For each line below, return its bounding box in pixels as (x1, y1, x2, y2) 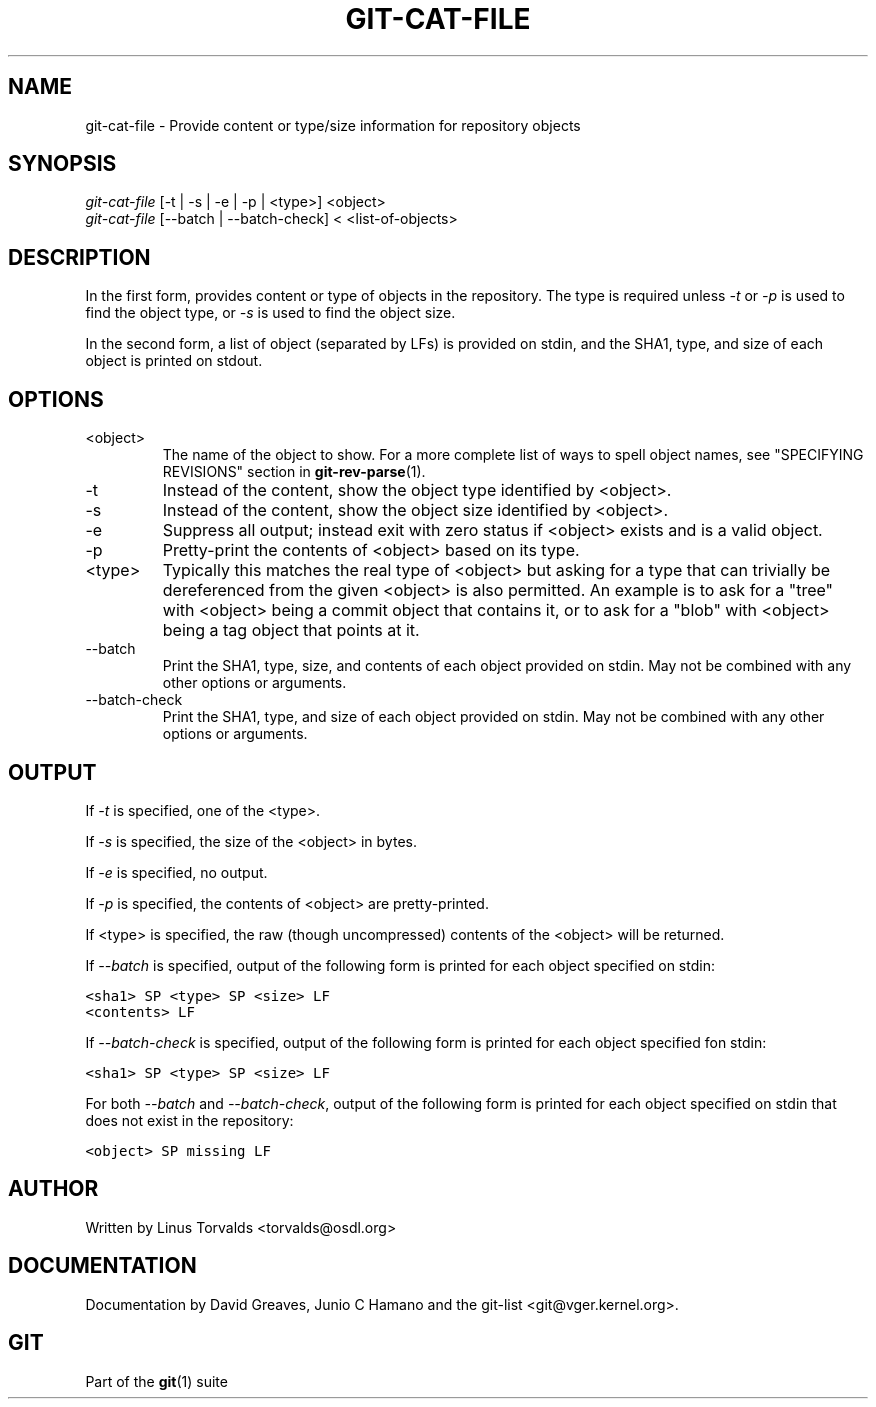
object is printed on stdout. (85, 352, 263, 370)
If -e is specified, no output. (85, 863, 268, 881)
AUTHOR (8, 1176, 99, 1202)
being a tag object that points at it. (162, 620, 420, 641)
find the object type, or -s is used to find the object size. (85, 304, 456, 322)
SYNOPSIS (8, 151, 117, 177)
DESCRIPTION (8, 244, 151, 270)
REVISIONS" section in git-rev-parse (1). (162, 463, 426, 481)
